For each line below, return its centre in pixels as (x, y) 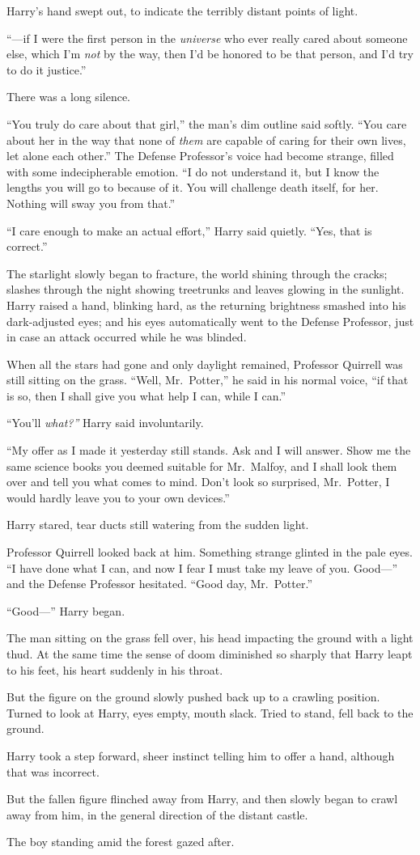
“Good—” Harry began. (66, 610)
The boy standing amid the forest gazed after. (121, 842)
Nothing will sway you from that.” (91, 203)
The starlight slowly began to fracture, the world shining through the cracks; (197, 273)
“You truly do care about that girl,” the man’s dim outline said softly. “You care (207, 123)
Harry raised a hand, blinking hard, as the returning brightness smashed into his (206, 305)
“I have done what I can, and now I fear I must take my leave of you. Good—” (202, 567)
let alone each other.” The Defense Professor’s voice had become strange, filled (200, 156)
